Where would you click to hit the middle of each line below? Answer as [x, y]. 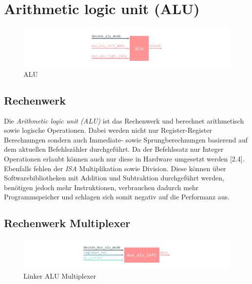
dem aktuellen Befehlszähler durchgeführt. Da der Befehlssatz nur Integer [114, 149]
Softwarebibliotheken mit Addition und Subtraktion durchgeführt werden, [114, 178]
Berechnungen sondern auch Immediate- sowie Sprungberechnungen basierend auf [126, 139]
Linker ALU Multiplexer [60, 275]
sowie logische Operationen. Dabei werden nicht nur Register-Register [108, 130]
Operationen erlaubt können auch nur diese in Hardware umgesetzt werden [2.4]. [124, 159]
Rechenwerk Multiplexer [67, 223]
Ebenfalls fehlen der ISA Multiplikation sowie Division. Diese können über [115, 168]
